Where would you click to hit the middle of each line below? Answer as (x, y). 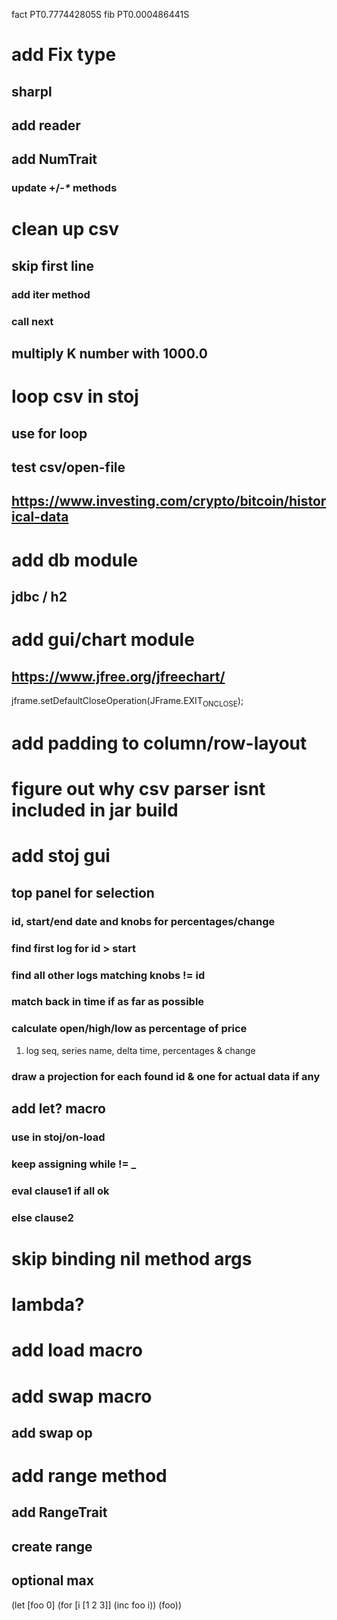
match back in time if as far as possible (108, 1002)
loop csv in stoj (75, 396)
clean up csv (65, 229)
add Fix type (64, 55)
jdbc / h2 (39, 597)
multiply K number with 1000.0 (109, 354)
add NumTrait (54, 159)
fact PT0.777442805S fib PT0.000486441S (100, 14)
